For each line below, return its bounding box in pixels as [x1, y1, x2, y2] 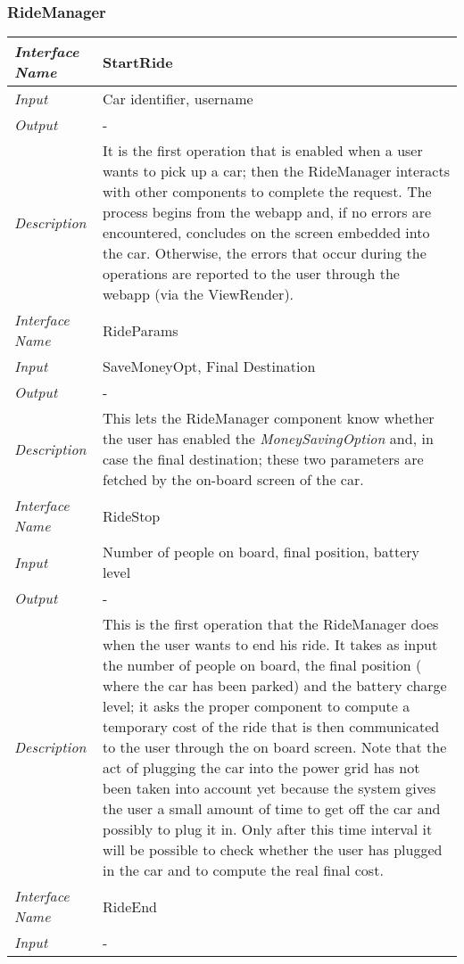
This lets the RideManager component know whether [103, 408, 435, 429]
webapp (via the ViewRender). [103, 284, 294, 305]
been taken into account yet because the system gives [103, 778, 436, 799]
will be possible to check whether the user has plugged [103, 839, 443, 861]
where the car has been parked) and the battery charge [103, 675, 447, 696]
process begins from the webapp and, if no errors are [103, 202, 432, 223]
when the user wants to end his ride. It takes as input [103, 634, 438, 655]
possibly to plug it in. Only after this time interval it [103, 819, 433, 840]
